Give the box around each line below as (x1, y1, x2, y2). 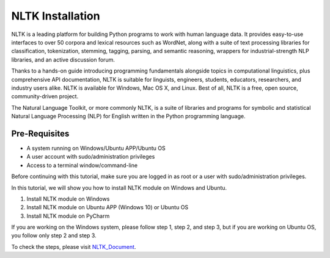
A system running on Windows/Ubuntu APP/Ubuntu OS (26, 144, 166, 152)
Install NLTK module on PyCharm (26, 212, 110, 220)
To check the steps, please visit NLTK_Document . (11, 243, 136, 250)
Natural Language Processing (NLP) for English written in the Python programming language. (11, 113, 246, 120)
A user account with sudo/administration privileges (26, 153, 155, 160)
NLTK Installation (11, 9, 100, 23)
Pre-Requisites (11, 128, 70, 138)
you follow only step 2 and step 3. (11, 232, 97, 239)
